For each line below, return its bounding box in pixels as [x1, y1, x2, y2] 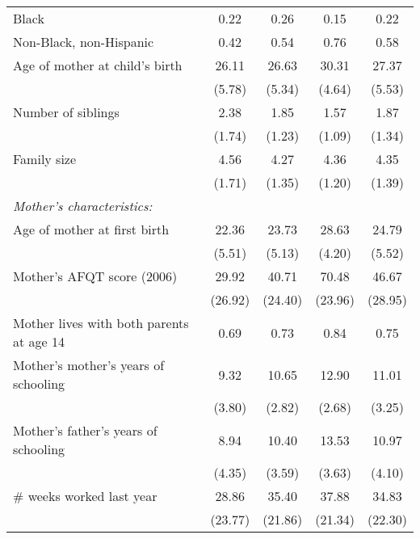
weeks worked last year [27, 486, 157, 505]
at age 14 [13, 332, 65, 351]
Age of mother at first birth [13, 220, 170, 238]
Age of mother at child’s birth [13, 56, 183, 74]
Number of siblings [13, 103, 120, 121]
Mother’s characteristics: [13, 196, 153, 215]
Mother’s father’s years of [13, 421, 157, 440]
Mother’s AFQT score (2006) [13, 267, 178, 285]
